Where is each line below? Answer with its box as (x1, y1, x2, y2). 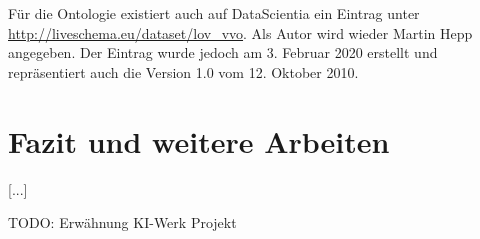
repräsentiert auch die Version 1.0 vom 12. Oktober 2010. (8, 61, 359, 82)
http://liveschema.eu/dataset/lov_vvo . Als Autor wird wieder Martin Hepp (8, 22, 473, 43)
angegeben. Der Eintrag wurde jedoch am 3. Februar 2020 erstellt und (8, 42, 438, 63)
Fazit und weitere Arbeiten (8, 120, 390, 161)
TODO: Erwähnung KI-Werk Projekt (8, 212, 237, 233)
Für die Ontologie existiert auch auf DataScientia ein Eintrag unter (8, 3, 420, 23)
